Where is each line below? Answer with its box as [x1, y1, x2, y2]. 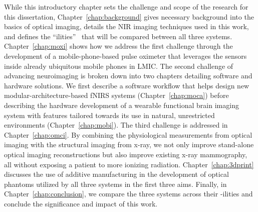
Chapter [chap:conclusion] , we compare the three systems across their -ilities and [4, 188, 253, 199]
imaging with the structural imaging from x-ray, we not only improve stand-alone [4, 139, 254, 150]
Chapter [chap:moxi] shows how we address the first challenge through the [4, 41, 233, 51]
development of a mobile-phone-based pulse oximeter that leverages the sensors [4, 50, 247, 61]
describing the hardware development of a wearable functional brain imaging [4, 99, 239, 110]
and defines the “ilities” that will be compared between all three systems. [4, 31, 232, 41]
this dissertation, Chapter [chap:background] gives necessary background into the [4, 11, 254, 22]
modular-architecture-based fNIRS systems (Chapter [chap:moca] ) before [4, 90, 229, 100]
